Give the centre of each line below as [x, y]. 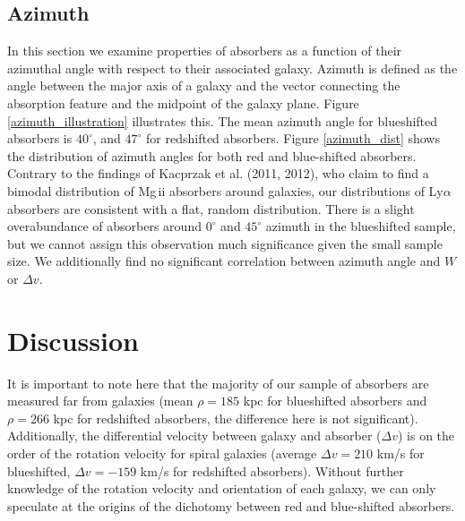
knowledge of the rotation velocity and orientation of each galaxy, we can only [222, 488]
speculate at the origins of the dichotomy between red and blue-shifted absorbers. [231, 505]
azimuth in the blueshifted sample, [361, 226]
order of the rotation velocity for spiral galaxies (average [162, 453]
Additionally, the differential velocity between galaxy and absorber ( [194, 436]
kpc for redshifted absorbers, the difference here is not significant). [236, 418]
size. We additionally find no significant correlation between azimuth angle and [224, 261]
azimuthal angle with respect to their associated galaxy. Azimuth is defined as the [232, 68]
